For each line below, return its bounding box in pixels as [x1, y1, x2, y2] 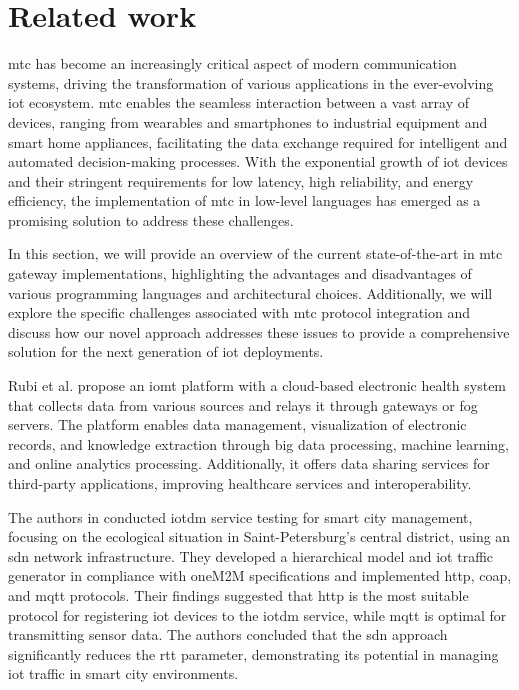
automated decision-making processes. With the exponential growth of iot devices [8, 151, 508, 172]
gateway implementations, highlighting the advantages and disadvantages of [8, 263, 472, 284]
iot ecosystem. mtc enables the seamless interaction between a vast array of [8, 92, 470, 113]
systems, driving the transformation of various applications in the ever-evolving [8, 72, 494, 93]
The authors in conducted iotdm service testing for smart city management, [8, 506, 473, 527]
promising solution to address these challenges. [8, 209, 294, 230]
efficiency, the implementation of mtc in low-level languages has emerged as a [8, 190, 481, 211]
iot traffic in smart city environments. [8, 663, 239, 684]
